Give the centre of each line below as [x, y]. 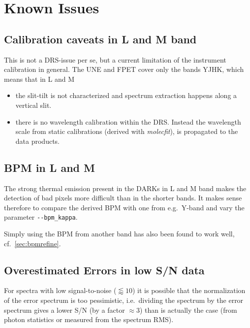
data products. [37, 141]
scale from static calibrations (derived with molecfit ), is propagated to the [127, 131]
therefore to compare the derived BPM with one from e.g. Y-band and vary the [124, 207]
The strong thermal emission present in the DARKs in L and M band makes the [125, 188]
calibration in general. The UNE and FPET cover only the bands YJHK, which [124, 69]
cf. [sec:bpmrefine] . [32, 243]
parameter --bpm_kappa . [41, 217]
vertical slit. [33, 105]
